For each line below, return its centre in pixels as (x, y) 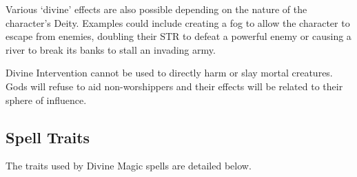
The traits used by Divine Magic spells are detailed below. (129, 166)
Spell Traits (48, 137)
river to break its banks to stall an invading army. (111, 49)
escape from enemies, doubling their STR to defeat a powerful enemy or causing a (178, 36)
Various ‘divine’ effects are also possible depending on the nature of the (156, 9)
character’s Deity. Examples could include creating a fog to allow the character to (178, 22)
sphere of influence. (46, 100)
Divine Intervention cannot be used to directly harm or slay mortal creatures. (169, 73)
